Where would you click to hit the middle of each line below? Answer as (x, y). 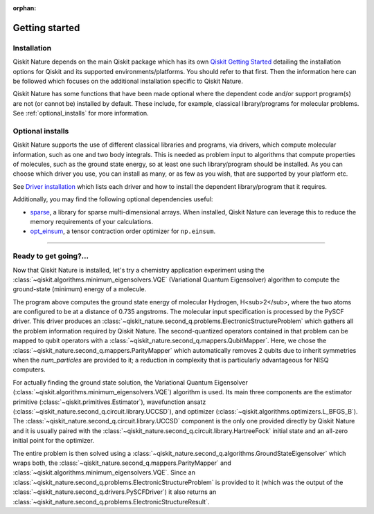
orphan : (25, 8)
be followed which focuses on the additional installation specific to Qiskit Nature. (128, 81)
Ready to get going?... (51, 256)
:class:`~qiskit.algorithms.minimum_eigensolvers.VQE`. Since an (104, 472)
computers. (29, 369)
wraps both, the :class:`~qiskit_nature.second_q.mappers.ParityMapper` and (122, 463)
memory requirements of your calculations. (92, 221)
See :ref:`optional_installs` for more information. (81, 113)
